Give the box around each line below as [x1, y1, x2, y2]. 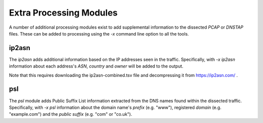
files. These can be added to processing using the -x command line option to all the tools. [9, 31, 189, 36]
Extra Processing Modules [9, 7, 118, 18]
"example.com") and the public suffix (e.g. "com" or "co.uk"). [9, 111, 132, 117]
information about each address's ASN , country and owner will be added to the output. [9, 63, 184, 69]
